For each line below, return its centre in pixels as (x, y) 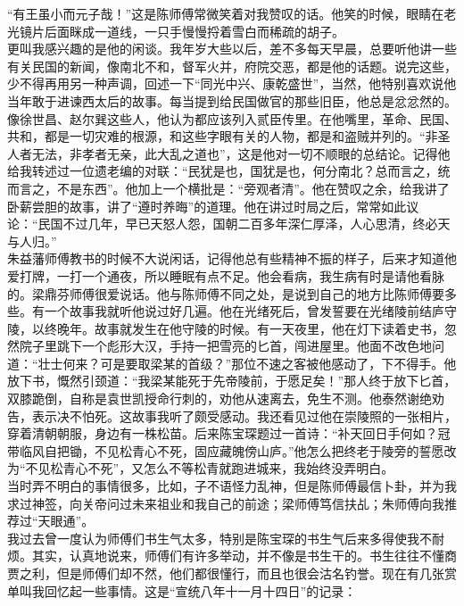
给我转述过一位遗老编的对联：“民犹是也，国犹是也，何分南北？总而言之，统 (229, 171)
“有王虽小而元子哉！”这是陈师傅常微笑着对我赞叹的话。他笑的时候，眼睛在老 (232, 13)
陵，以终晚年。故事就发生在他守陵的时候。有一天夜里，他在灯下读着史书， (226, 328)
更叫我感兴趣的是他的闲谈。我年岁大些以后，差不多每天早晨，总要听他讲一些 (232, 49)
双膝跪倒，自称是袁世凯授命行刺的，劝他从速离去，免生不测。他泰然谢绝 (220, 398)
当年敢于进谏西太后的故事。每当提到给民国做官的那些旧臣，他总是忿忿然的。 (232, 100)
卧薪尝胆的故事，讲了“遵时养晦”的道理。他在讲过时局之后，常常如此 (207, 206)
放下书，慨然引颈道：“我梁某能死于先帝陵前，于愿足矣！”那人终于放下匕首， (232, 381)
